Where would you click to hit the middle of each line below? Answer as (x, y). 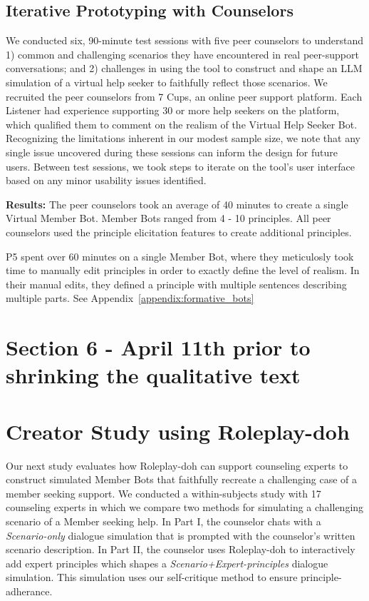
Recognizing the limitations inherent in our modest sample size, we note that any (183, 138)
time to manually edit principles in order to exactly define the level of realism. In (183, 270)
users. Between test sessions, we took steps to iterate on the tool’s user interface (180, 166)
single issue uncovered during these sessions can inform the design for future (172, 152)
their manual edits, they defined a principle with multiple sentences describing (176, 284)
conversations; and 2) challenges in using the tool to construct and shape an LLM (184, 68)
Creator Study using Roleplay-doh (178, 431)
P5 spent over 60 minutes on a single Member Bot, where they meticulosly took (180, 256)
